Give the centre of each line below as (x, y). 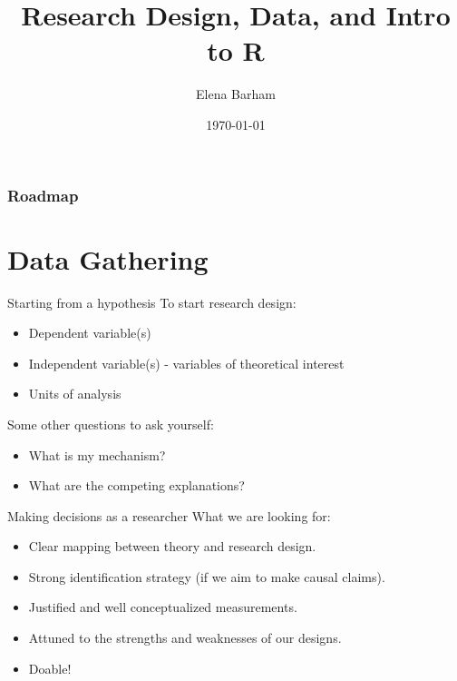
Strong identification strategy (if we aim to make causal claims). (207, 576)
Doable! (50, 668)
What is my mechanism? (97, 454)
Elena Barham (236, 94)
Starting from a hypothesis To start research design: (152, 302)
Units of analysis (75, 394)
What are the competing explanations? (136, 485)
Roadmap (43, 195)
